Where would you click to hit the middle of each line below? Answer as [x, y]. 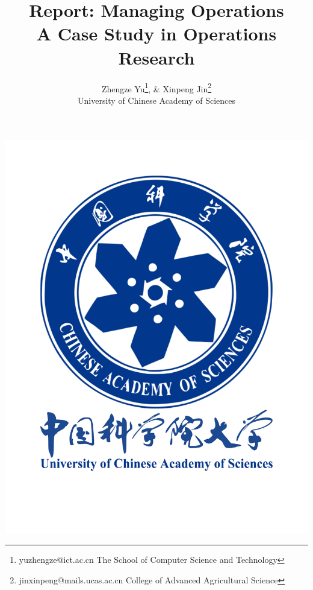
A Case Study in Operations [156, 33]
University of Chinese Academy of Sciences [156, 100]
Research [156, 57]
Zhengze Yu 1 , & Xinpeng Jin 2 [156, 87]
